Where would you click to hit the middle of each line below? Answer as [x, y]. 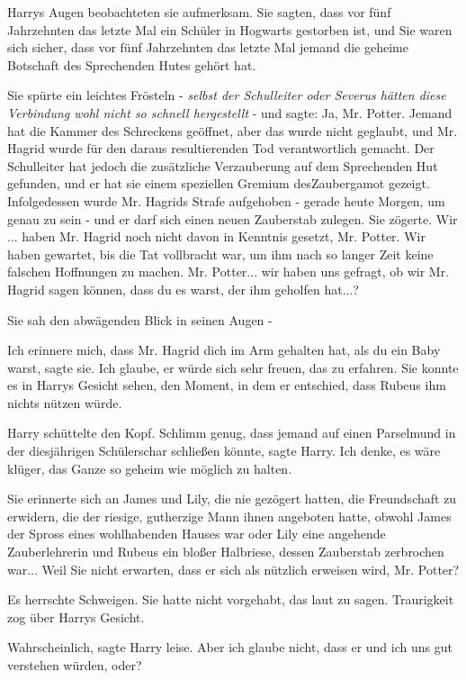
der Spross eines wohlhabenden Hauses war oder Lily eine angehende [197, 534]
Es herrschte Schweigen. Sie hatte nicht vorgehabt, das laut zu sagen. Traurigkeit [231, 599]
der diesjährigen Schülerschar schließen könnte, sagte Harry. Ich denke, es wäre [224, 451]
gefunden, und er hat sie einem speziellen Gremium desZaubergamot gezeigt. [219, 183]
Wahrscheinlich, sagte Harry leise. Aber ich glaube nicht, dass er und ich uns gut [230, 647]
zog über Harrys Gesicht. [76, 617]
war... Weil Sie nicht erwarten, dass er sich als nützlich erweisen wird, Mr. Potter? [233, 569]
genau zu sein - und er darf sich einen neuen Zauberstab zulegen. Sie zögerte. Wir [233, 218]
